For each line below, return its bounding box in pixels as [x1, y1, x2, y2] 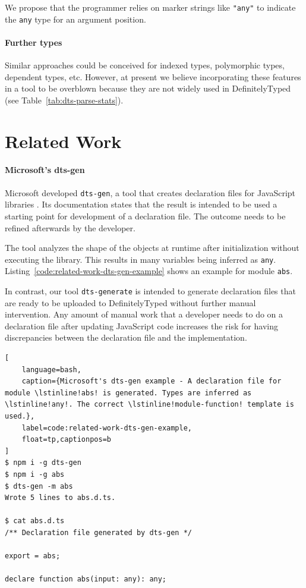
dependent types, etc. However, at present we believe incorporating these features [5, 70, 301, 83]
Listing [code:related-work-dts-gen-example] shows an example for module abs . [5, 265, 293, 277]
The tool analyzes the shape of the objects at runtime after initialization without [5, 241, 299, 254]
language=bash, [21, 365, 81, 374]
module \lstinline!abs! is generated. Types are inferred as [5, 388, 252, 397]
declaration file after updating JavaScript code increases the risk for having [5, 319, 278, 332]
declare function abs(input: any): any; [5, 575, 167, 584]
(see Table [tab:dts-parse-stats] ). [5, 93, 124, 106]
